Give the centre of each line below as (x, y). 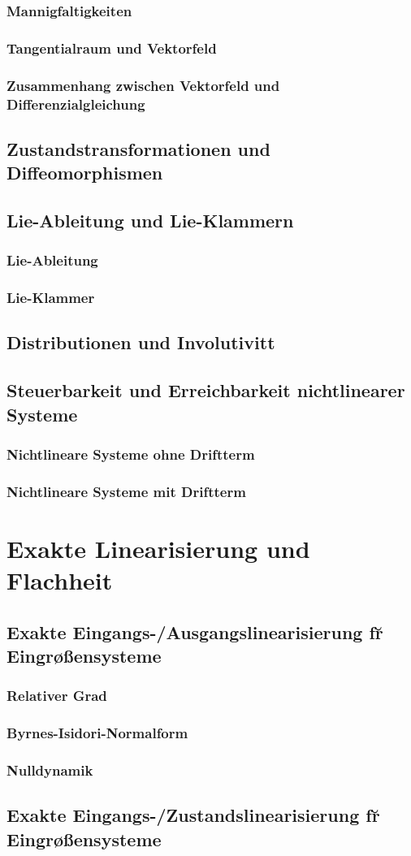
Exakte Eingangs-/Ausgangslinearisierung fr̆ (195, 631)
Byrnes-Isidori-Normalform (97, 733)
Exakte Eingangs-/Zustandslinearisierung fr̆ (193, 815)
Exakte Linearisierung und (158, 548)
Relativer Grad (57, 696)
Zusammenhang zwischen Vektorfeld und (143, 85)
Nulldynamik (50, 770)
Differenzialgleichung (76, 104)
